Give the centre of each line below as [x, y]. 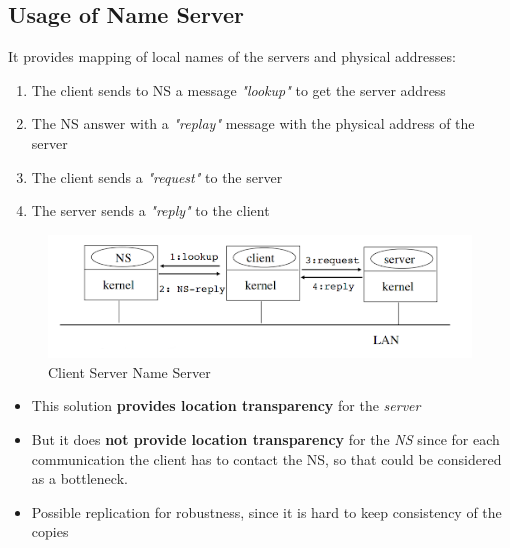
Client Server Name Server [129, 371]
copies [50, 531]
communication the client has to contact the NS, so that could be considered [266, 458]
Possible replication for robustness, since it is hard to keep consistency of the [266, 511]
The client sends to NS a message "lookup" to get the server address [238, 89]
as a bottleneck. [79, 478]
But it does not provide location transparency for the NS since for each [265, 438]
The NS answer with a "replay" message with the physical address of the [253, 123]
